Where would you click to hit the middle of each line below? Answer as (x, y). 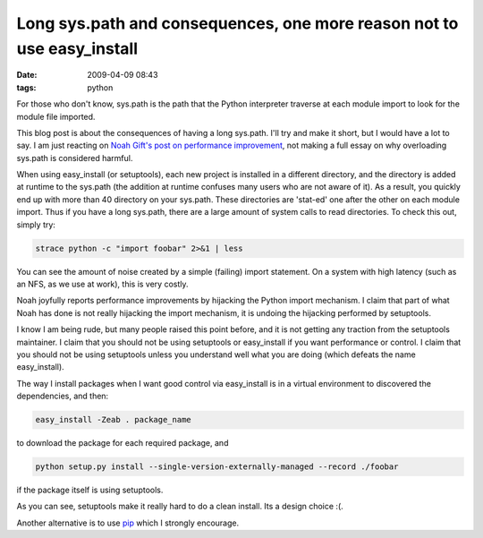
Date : (27, 75)
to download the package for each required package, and (123, 443)
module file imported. (56, 116)
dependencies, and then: (63, 396)
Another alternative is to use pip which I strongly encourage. (128, 523)
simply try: (36, 225)
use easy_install (77, 48)
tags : (26, 87)
